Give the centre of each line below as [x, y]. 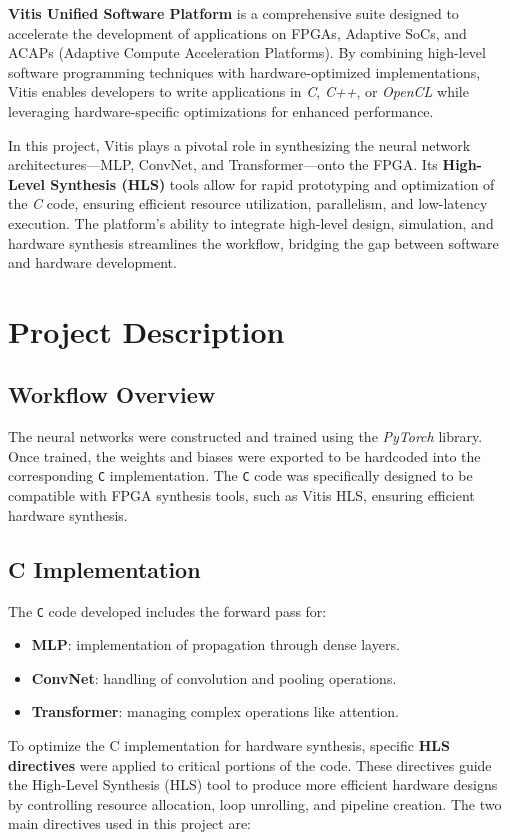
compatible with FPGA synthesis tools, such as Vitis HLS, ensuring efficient [241, 495]
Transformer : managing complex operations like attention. [215, 711]
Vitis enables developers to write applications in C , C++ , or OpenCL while [238, 91]
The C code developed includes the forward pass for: [167, 610]
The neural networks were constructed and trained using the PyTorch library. [245, 436]
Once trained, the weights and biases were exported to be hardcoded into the [244, 455]
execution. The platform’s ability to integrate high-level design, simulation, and [251, 222]
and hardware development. [92, 262]
